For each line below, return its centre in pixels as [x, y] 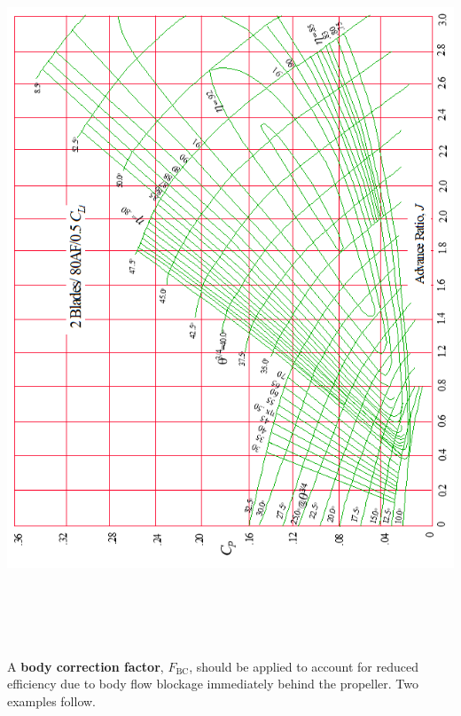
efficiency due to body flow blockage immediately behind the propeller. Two [213, 684]
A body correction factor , [86, 666]
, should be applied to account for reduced [304, 666]
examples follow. [52, 700]
